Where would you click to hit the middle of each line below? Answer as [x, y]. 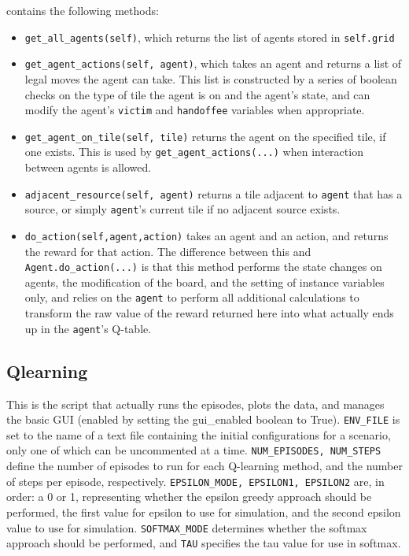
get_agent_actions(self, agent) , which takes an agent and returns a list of [213, 63]
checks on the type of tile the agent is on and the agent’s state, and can [197, 94]
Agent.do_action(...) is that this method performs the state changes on [203, 267]
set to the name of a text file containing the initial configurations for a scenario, [199, 434]
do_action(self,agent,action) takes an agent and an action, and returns [206, 235]
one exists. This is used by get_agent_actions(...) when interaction [194, 152]
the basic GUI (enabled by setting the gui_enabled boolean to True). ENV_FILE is [203, 419]
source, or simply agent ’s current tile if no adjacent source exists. [182, 209]
